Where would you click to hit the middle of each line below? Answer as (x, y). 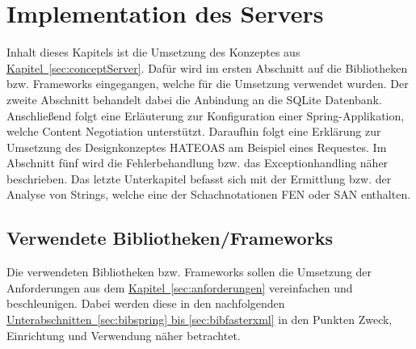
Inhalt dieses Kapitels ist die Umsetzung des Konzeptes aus (153, 52)
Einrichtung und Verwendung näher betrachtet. (124, 335)
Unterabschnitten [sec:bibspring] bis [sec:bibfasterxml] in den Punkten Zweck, (200, 320)
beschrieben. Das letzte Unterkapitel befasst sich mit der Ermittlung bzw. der (199, 178)
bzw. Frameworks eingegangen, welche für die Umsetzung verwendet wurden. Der (208, 84)
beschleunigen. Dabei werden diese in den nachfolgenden (146, 303)
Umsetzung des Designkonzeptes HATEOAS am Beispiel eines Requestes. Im (197, 147)
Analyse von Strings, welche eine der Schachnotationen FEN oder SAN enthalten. (209, 194)
